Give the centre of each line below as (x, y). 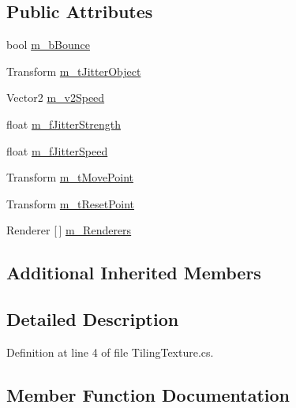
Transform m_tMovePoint (70, 177)
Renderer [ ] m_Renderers (69, 230)
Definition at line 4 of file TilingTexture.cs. (110, 352)
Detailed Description (93, 319)
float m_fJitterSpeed (57, 150)
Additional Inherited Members (134, 273)
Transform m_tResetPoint (71, 203)
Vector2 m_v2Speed (56, 97)
